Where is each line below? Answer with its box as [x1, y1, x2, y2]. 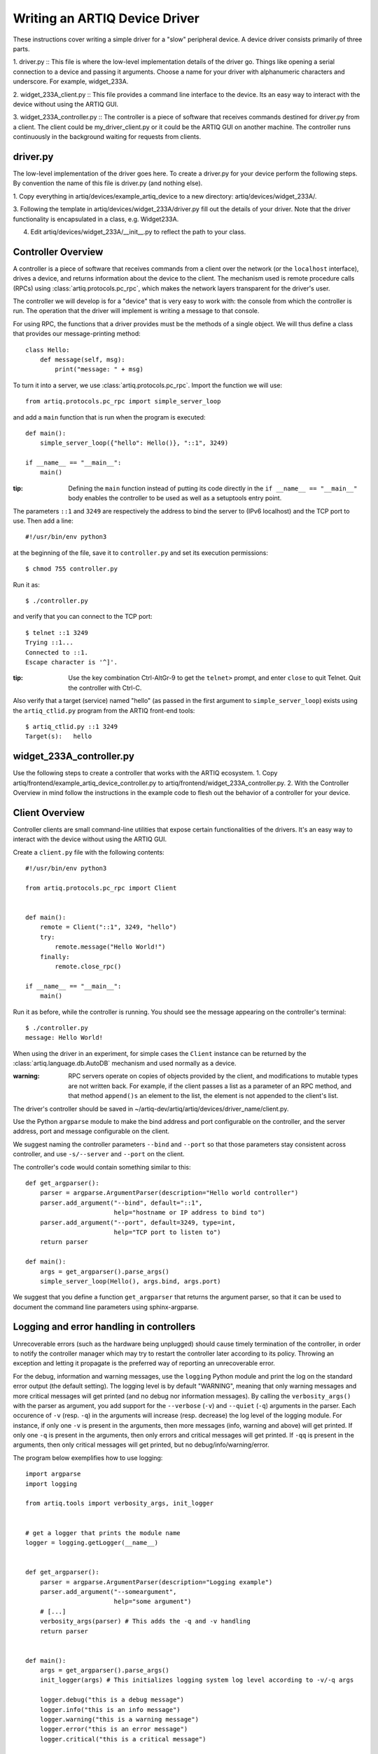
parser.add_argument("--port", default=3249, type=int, [39, 1218, 236, 1226]
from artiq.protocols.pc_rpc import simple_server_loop [25, 397, 221, 406]
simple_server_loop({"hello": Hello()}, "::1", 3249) [39, 439, 229, 447]
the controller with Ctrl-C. [68, 683, 142, 692]
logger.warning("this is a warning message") [39, 1715, 199, 1724]
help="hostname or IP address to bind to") [113, 1209, 265, 1217]
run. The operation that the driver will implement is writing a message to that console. [13, 307, 260, 315]
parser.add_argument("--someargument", [39, 1588, 177, 1595]
